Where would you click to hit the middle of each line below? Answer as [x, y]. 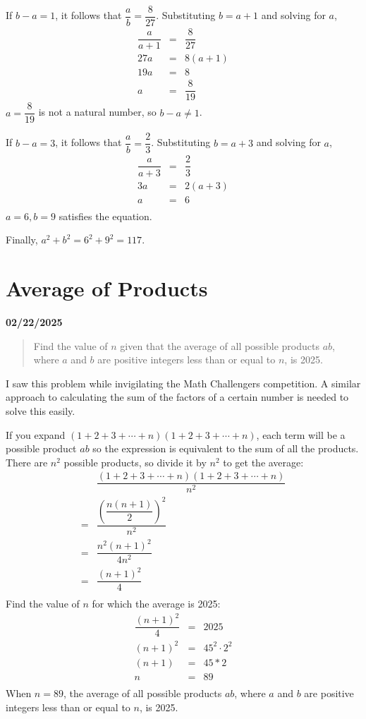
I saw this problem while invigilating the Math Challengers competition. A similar [183, 383]
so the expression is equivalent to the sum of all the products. [226, 448]
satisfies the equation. [105, 216]
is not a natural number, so [97, 112]
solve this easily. [41, 410]
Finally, [22, 240]
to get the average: [263, 462]
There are [27, 462]
